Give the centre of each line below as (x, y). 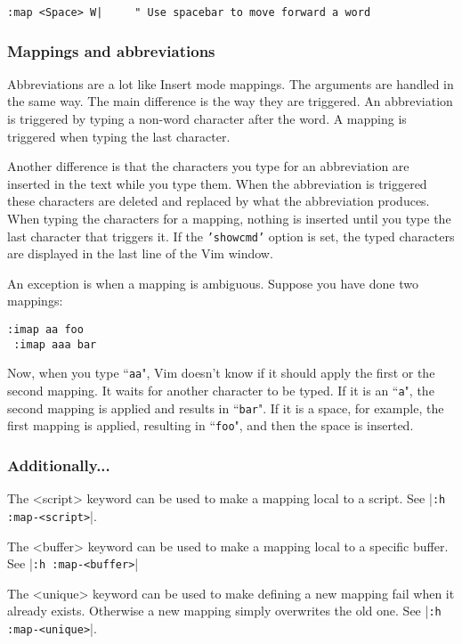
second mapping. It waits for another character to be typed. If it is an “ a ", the (221, 391)
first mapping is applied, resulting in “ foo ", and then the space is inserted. (211, 425)
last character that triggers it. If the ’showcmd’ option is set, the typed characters (231, 236)
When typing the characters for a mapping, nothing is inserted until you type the (229, 219)
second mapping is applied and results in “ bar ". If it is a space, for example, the (226, 408)
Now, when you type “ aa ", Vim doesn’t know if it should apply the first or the (221, 373)
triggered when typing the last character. (119, 136)
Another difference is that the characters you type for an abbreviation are (208, 166)
